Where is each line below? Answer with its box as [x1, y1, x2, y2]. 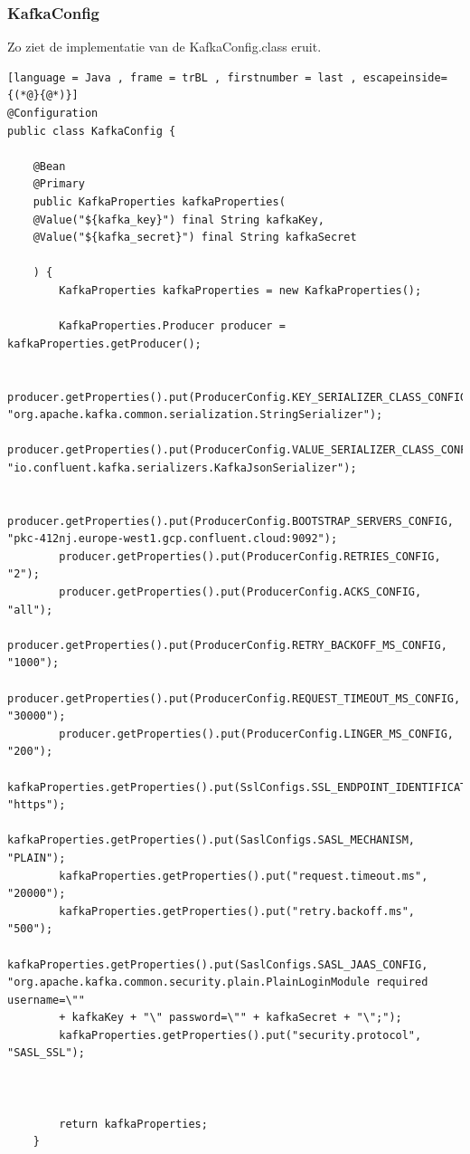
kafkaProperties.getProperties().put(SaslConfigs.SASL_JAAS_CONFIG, [7, 958, 428, 971]
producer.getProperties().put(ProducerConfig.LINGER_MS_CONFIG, [59, 727, 454, 740]
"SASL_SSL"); [7, 1046, 85, 1060]
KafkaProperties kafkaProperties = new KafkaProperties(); [59, 283, 422, 297]
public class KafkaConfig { [7, 124, 176, 138]
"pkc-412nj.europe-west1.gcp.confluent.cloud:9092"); [7, 532, 338, 546]
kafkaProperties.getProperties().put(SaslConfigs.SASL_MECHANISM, [7, 834, 416, 847]
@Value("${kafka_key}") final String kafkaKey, [33, 213, 324, 226]
